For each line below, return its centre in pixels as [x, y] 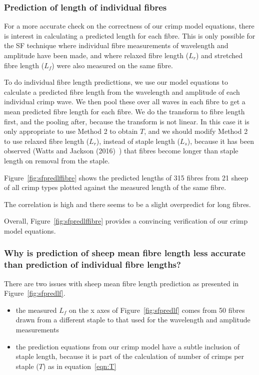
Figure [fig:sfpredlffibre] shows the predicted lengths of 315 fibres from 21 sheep [126, 177]
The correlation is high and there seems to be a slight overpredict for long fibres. [127, 204]
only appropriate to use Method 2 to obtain [71, 131]
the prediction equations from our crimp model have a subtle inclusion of [128, 346]
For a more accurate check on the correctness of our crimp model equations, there [129, 26]
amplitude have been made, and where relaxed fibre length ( [96, 55]
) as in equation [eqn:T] [79, 366]
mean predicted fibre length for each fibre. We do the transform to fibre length [124, 111]
